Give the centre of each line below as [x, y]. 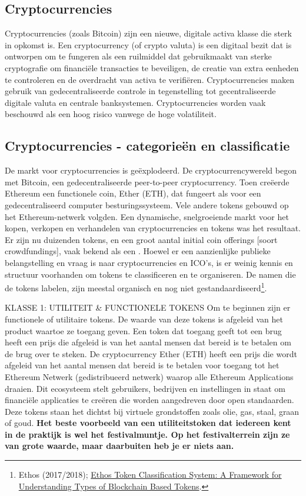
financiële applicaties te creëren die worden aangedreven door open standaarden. [149, 400]
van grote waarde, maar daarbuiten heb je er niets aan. [119, 446]
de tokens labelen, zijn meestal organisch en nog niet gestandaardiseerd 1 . [136, 287]
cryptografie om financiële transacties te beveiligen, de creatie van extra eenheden [152, 67]
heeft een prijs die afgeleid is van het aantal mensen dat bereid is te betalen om [148, 342]
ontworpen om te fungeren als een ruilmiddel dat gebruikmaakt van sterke [138, 56]
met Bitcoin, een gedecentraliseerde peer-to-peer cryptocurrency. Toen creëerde [147, 182]
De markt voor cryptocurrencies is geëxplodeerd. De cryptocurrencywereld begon [151, 170]
